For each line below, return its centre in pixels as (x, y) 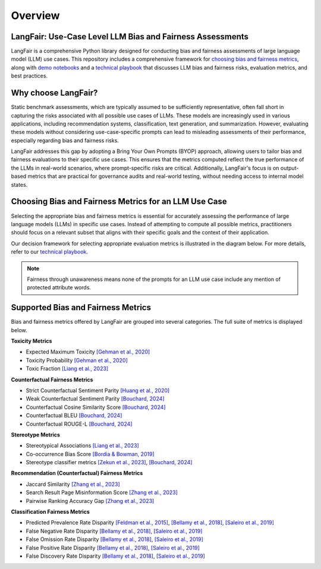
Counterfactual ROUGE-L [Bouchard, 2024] (79, 424)
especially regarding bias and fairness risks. (65, 140)
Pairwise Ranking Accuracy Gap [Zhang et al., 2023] (90, 501)
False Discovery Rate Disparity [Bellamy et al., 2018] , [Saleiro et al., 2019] (115, 556)
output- (289, 168)
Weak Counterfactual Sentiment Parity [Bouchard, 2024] (95, 399)
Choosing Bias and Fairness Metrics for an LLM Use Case (119, 201)
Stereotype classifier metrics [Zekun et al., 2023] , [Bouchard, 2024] (109, 462)
